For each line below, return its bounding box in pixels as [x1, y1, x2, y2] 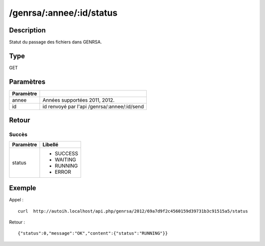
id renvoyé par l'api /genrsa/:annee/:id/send [42, 103, 144, 110]
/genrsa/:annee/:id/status [9, 7, 118, 18]
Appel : [9, 197, 24, 203]
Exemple [9, 184, 36, 192]
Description [9, 26, 46, 34]
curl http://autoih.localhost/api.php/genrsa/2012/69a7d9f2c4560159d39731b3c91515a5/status [18, 208, 248, 214]
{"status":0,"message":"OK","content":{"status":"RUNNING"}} [18, 231, 168, 236]
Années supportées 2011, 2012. [42, 96, 115, 103]
